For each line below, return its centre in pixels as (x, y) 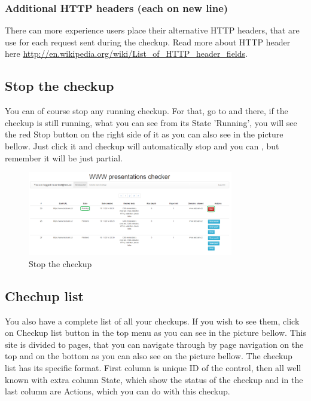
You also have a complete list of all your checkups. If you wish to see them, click (152, 321)
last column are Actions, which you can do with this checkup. (118, 391)
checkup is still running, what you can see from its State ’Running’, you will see (151, 122)
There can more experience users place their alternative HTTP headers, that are (152, 30)
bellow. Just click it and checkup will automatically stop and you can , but (142, 146)
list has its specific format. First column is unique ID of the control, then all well (153, 368)
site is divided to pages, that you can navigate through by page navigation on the (154, 344)
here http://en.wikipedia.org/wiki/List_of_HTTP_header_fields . (126, 53)
